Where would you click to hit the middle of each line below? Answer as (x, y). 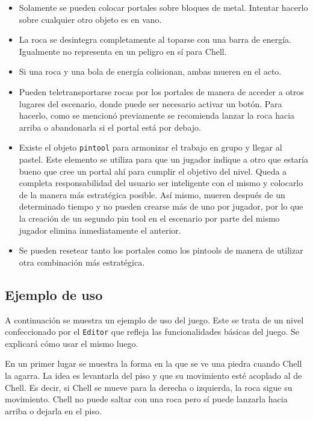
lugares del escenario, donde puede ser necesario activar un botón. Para (150, 103)
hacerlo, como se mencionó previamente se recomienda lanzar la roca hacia (157, 115)
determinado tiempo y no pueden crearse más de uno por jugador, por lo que (161, 206)
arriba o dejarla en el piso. (53, 410)
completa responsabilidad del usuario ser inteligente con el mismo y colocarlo (161, 183)
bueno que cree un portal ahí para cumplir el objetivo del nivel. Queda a (153, 171)
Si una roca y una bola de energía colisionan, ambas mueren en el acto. (150, 71)
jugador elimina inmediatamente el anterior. (100, 230)
